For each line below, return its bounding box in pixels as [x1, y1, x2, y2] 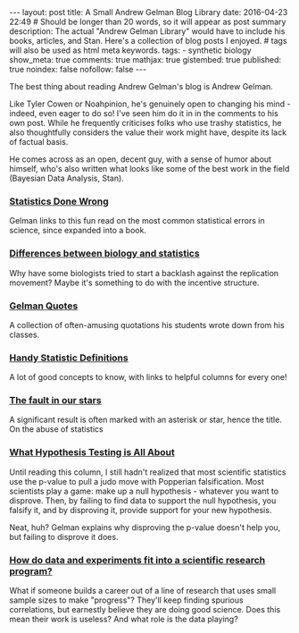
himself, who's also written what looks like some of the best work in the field [9, 164, 290, 173]
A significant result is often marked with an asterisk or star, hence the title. [9, 414, 283, 426]
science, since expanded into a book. [9, 225, 147, 236]
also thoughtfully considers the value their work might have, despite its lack [9, 127, 287, 138]
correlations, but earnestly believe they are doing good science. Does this [9, 604, 281, 615]
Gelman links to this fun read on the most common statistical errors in [9, 215, 265, 226]
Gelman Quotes [9, 300, 79, 312]
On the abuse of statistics [9, 424, 104, 435]
